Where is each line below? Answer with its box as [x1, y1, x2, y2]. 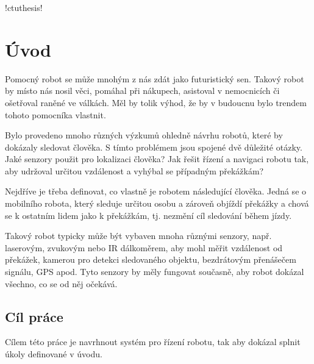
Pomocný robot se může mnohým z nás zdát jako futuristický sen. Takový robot [5, 72, 304, 85]
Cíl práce [5, 307, 63, 326]
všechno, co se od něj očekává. [5, 277, 118, 290]
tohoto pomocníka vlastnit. [5, 108, 106, 121]
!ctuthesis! [5, 1, 43, 13]
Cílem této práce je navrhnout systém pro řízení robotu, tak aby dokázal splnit [5, 335, 301, 348]
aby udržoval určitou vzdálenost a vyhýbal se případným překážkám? [5, 164, 264, 177]
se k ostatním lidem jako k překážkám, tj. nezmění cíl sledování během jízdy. [5, 209, 292, 221]
